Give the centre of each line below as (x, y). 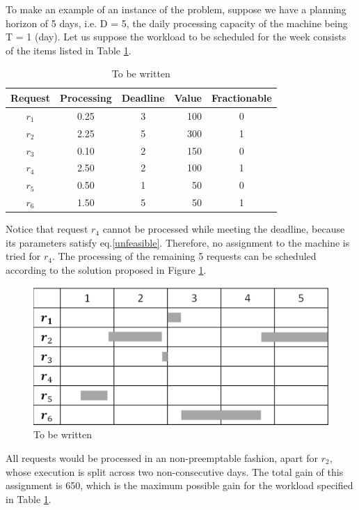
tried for (23, 256)
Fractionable (241, 97)
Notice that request (47, 229)
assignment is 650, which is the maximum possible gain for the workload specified (179, 485)
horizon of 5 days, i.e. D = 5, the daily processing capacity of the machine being (177, 23)
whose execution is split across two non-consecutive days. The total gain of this (175, 471)
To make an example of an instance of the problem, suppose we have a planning (176, 9)
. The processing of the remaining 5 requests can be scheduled (184, 256)
